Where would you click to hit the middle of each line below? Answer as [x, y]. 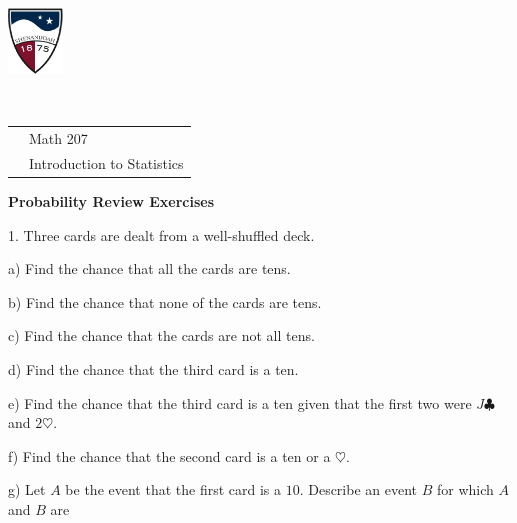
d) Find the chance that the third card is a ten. [153, 368]
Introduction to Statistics [106, 162]
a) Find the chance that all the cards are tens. [149, 268]
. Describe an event [358, 489]
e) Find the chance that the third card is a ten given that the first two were [240, 402]
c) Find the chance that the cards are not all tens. [161, 335]
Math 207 [58, 138]
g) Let [27, 489]
